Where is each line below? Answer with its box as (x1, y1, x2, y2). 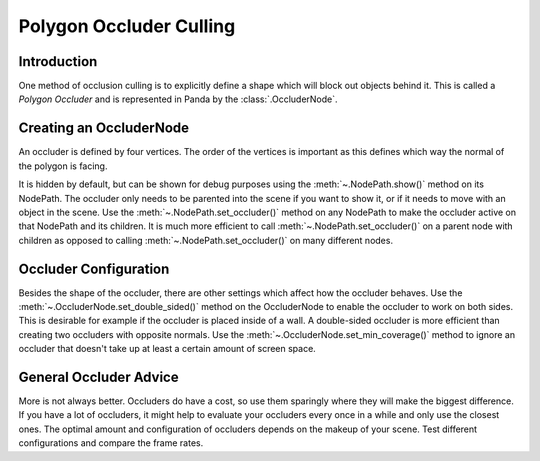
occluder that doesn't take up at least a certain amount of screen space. (18, 343, 317, 355)
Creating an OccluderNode (18, 120, 190, 137)
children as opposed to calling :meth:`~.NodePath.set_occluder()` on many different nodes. (18, 234, 394, 246)
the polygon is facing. (18, 160, 108, 172)
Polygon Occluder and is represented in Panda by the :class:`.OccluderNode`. (18, 93, 339, 105)
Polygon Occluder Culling (18, 15, 236, 37)
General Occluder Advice (18, 368, 179, 385)
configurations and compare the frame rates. (18, 437, 204, 449)
